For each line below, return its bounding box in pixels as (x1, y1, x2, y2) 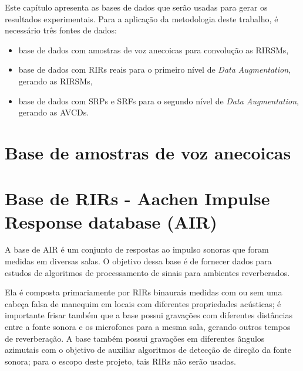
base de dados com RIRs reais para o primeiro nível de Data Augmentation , (18, 63, 291, 76)
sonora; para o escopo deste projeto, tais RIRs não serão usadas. (5, 355, 236, 367)
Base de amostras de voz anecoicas (5, 140, 291, 164)
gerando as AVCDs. (18, 106, 89, 118)
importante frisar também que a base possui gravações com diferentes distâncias (5, 309, 292, 321)
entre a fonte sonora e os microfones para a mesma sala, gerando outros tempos (5, 321, 291, 332)
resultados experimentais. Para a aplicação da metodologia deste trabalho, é (5, 12, 278, 25)
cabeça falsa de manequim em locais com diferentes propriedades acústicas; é (5, 297, 281, 309)
